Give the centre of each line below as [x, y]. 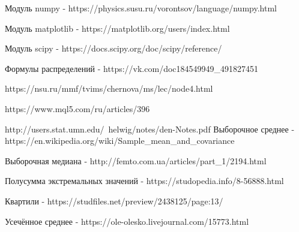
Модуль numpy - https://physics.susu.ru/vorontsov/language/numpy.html [141, 8]
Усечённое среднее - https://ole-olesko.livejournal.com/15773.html [127, 221]
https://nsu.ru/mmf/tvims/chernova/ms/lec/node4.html [109, 88]
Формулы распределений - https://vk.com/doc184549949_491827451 [132, 68]
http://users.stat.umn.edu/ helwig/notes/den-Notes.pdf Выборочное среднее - [150, 129]
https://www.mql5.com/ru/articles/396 [77, 108]
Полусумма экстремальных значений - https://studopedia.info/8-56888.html [144, 181]
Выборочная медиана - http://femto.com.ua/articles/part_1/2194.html [136, 160]
